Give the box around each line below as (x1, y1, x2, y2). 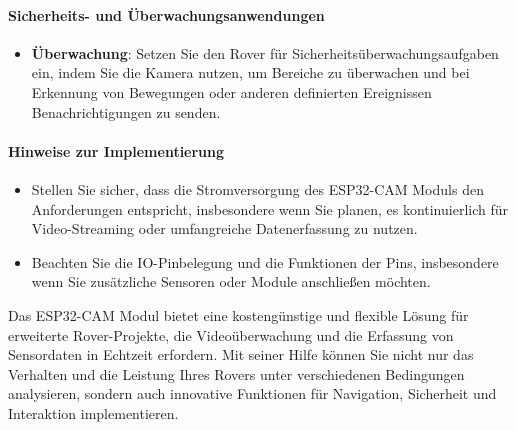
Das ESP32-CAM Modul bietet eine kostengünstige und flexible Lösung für (8, 304, 469, 325)
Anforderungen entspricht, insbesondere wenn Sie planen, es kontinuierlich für (31, 198, 509, 219)
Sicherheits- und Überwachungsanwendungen (8, 4, 325, 25)
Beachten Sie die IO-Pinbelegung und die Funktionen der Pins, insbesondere (31, 251, 499, 272)
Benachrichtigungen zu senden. (31, 101, 221, 122)
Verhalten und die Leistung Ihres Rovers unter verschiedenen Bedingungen (8, 363, 465, 384)
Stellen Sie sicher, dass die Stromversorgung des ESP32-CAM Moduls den (31, 178, 484, 199)
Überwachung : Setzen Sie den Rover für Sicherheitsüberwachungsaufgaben (31, 42, 499, 63)
